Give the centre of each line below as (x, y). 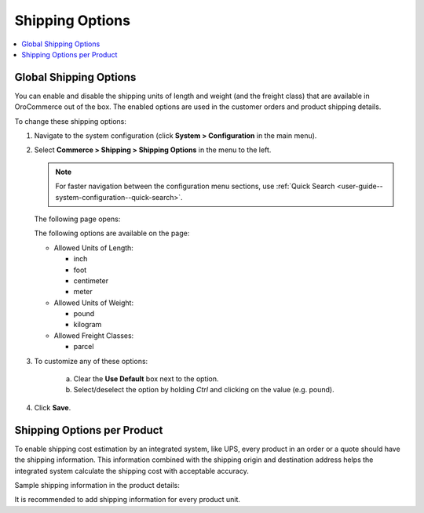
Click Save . (53, 407)
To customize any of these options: (91, 361)
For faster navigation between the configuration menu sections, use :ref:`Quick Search (195, 186)
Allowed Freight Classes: (94, 335)
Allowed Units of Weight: (93, 303)
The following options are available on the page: (112, 233)
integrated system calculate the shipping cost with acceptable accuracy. (132, 471)
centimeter (91, 280)
